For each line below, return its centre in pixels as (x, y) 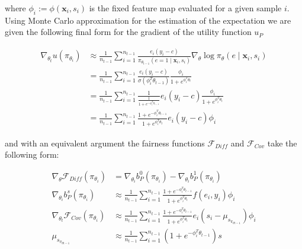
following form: (32, 154)
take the (282, 143)
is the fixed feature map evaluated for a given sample (185, 8)
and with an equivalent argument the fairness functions (105, 143)
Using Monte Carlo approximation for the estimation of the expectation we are (148, 20)
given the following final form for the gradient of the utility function (128, 32)
